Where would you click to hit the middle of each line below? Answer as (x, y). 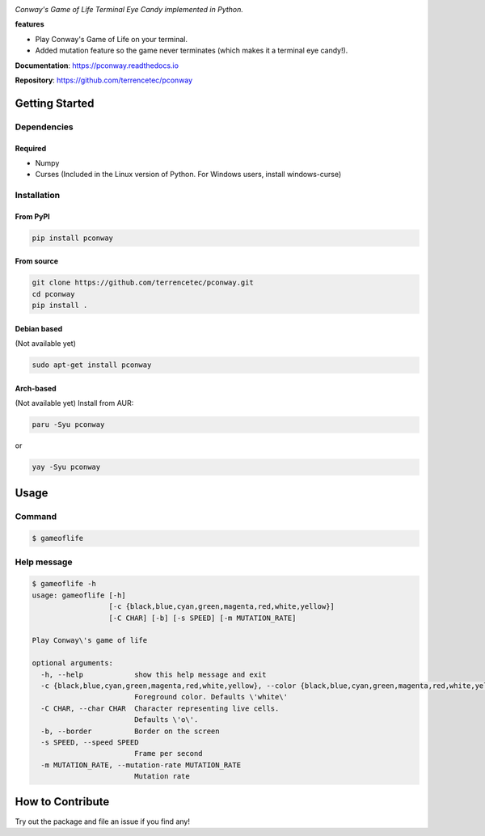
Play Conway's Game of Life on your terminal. (111, 39)
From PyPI (32, 216)
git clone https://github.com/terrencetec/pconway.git (143, 283)
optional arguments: (72, 663)
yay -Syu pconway (66, 467)
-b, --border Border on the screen (130, 731)
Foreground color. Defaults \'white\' (211, 697)
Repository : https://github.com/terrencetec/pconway (104, 80)
